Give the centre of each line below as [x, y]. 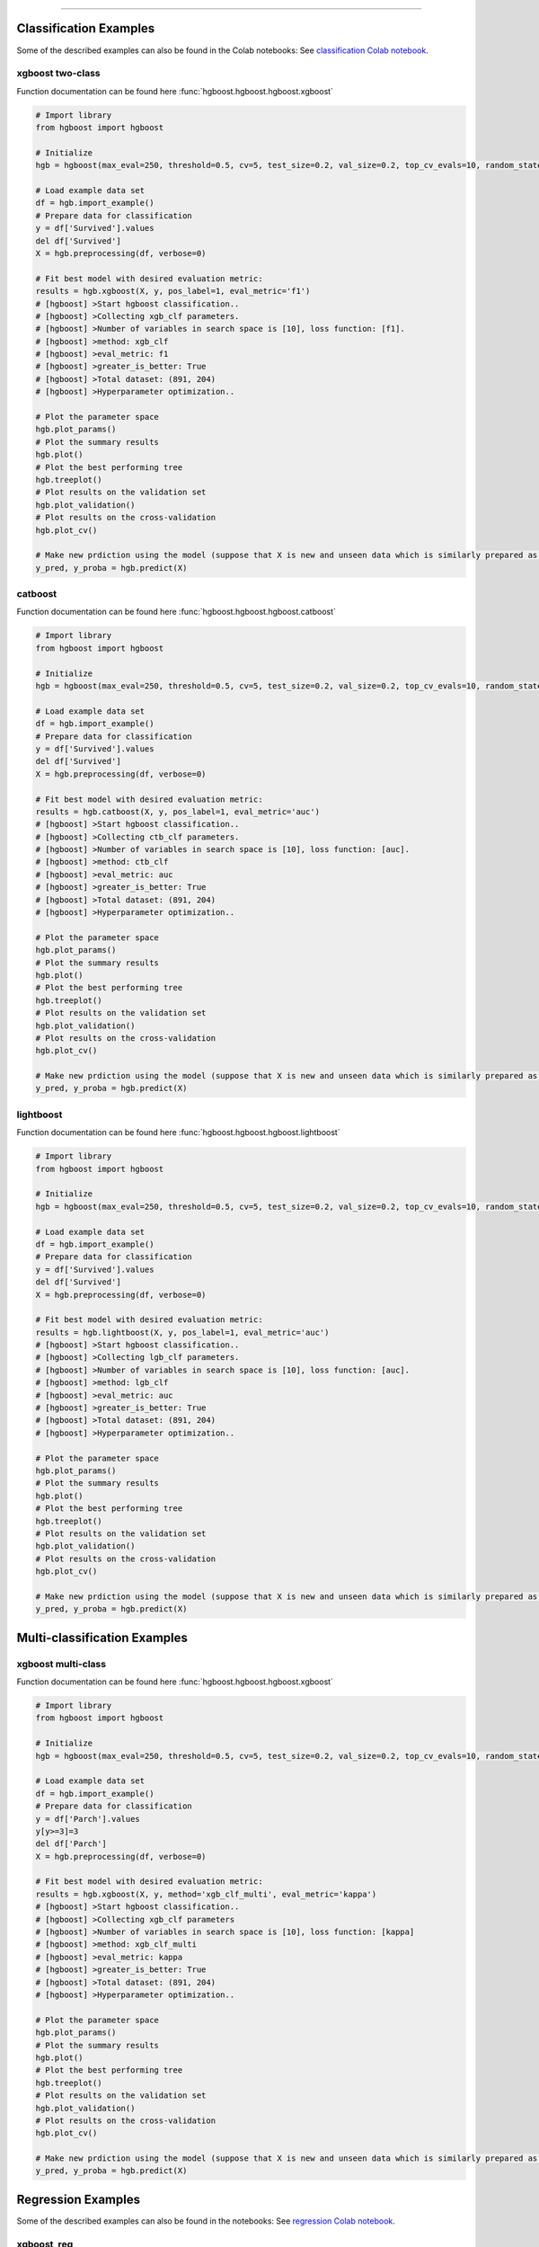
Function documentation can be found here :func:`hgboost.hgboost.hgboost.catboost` [177, 612]
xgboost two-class [58, 74]
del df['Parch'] [71, 1844]
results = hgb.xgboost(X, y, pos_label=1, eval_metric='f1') [173, 291]
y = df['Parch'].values [88, 1819]
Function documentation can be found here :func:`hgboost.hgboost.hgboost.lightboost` [178, 1132]
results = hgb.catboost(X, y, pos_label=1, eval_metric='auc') [178, 812]
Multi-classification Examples [102, 1637]
